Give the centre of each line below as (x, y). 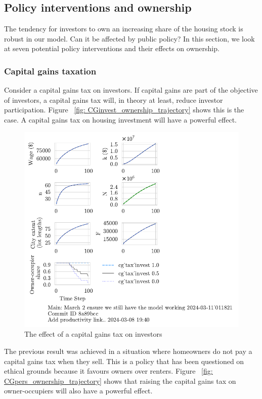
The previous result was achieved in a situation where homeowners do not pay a (128, 351)
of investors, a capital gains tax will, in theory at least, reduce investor (114, 99)
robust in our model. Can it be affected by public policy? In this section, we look (129, 38)
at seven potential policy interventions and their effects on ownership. (112, 48)
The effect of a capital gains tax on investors (93, 334)
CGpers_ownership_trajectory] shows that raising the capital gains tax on (120, 381)
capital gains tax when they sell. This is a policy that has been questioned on (124, 361)
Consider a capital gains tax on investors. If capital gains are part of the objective (131, 90)
